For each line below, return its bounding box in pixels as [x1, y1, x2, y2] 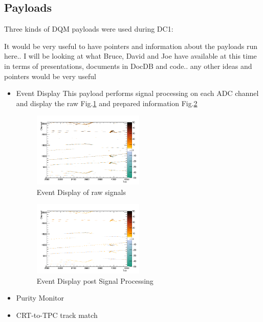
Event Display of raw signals [36, 186, 126, 197]
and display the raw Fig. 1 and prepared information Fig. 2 [16, 97, 198, 108]
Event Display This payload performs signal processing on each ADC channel [16, 88, 259, 98]
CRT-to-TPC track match [16, 309, 98, 320]
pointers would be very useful [4, 70, 96, 81]
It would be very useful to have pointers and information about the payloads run [4, 40, 258, 51]
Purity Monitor [16, 292, 64, 303]
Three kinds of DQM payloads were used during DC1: [4, 23, 173, 34]
